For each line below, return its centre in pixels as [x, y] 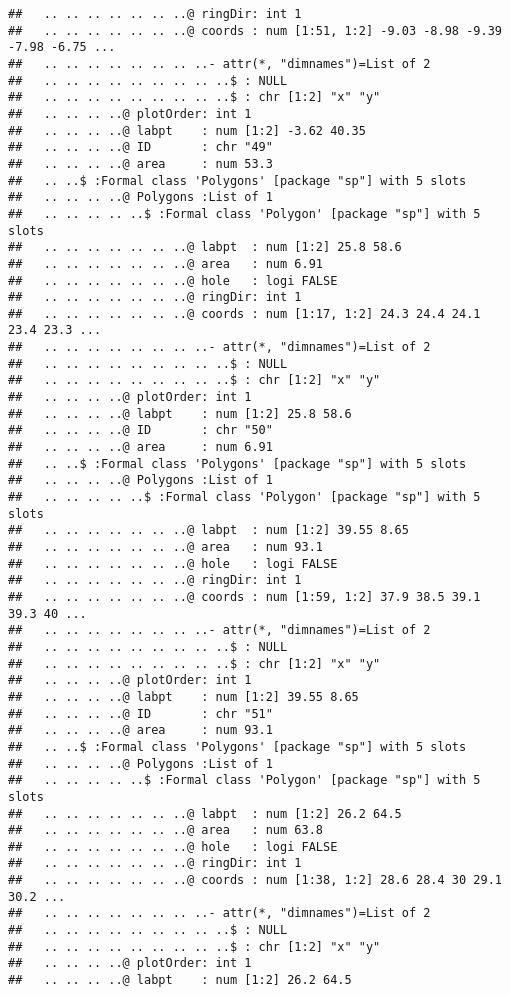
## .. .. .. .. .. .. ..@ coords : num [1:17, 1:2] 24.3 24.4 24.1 [244, 313]
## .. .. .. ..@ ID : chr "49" [140, 147]
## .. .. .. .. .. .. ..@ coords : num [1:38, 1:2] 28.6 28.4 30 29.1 [255, 880]
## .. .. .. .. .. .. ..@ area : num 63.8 [165, 830]
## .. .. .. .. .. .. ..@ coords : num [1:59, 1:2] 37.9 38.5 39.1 [244, 596]
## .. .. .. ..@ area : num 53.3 [140, 163]
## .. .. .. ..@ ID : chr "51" [140, 713]
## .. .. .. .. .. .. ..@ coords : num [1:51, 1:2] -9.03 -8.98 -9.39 [255, 30]
